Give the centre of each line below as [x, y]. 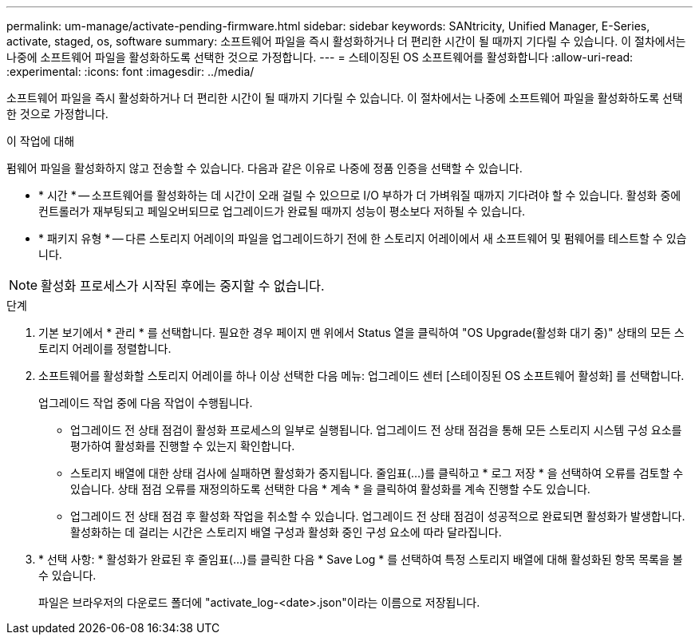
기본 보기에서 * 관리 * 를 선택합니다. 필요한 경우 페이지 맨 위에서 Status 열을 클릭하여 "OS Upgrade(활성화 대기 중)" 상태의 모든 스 [361, 332]
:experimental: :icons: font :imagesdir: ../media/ [130, 71]
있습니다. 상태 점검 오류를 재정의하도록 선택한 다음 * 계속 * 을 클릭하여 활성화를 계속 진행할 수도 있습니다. [330, 489]
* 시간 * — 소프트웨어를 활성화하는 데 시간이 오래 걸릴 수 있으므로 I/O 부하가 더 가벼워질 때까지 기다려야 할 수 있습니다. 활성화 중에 [360, 195]
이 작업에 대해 [41, 141]
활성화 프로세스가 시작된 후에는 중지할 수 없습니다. [183, 286]
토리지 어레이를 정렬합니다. [105, 348]
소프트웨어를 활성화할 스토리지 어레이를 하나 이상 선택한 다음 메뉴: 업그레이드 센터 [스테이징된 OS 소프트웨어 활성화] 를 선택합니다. [361, 376]
